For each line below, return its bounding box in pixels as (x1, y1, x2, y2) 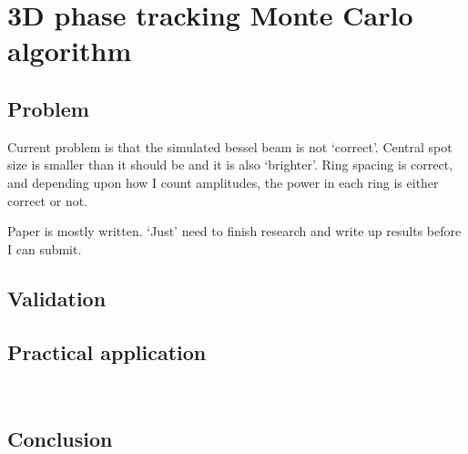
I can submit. (7, 239, 82, 258)
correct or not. (7, 191, 88, 210)
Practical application (7, 337, 207, 366)
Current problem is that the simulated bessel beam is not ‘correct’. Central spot (7, 137, 453, 156)
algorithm (7, 32, 132, 69)
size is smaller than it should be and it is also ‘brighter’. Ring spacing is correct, (7, 155, 453, 174)
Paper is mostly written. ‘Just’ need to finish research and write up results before (7, 222, 462, 241)
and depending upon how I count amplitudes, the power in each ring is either (7, 172, 439, 191)
